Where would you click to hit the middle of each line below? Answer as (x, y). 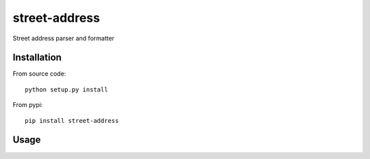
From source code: (39, 74)
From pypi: (28, 105)
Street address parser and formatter (63, 38)
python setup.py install (66, 89)
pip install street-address (72, 120)
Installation (37, 58)
